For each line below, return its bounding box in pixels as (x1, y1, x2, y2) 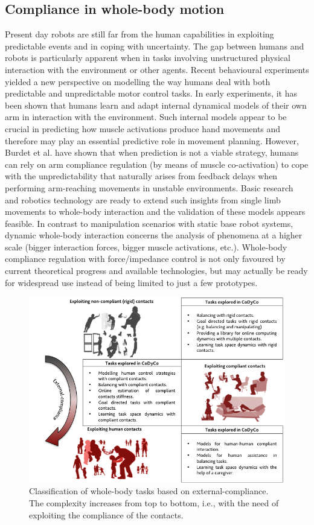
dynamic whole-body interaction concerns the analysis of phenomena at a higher (5, 229, 303, 241)
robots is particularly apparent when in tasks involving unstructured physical (5, 51, 290, 64)
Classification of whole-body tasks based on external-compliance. (29, 485, 269, 497)
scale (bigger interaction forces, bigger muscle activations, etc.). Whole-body (5, 240, 287, 253)
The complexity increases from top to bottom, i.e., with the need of (29, 497, 279, 509)
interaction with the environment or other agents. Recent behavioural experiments (5, 63, 309, 75)
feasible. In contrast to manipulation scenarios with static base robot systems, (5, 217, 293, 229)
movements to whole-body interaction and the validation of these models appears (5, 205, 306, 218)
